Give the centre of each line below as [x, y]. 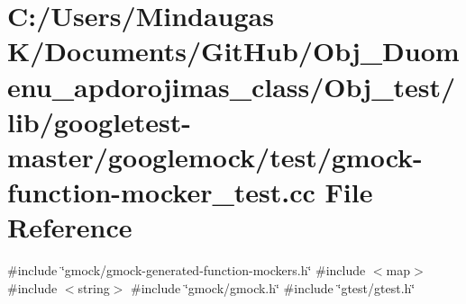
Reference [70, 227]
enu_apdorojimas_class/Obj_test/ [232, 86]
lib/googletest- [100, 121]
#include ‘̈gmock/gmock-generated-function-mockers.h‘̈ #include [187, 270]
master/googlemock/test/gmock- [215, 156]
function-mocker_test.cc [161, 192]
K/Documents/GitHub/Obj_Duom [233, 51]
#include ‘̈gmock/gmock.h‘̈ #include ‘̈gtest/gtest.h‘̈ [273, 287]
